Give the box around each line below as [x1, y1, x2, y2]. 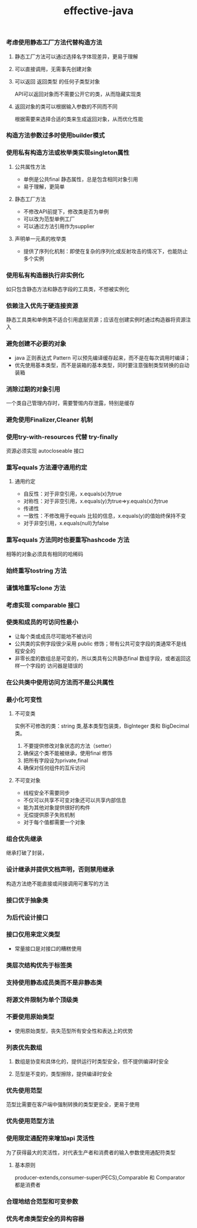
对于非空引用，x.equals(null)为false [23, 520, 110, 527]
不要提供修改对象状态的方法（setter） [23, 742, 115, 749]
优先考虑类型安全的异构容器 [6, 1214, 84, 1223]
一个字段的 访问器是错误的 [19, 662, 83, 669]
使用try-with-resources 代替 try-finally [6, 433, 118, 441]
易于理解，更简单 [23, 183, 65, 190]
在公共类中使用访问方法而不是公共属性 [6, 678, 114, 686]
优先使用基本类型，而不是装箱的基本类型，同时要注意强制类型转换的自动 [14, 362, 189, 369]
